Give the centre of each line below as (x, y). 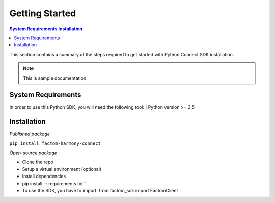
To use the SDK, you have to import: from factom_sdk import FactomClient (100, 191)
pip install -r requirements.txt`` (54, 183)
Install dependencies (44, 176)
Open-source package (33, 153)
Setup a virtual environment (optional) (62, 169)
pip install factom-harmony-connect (55, 143)
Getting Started (43, 13)
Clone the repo (38, 162)
